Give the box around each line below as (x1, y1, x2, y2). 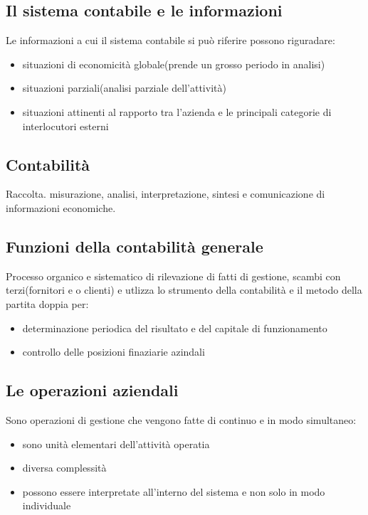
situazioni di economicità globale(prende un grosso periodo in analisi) (22, 56, 325, 71)
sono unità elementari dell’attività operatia (22, 436, 210, 451)
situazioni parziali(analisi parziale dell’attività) (22, 80, 226, 95)
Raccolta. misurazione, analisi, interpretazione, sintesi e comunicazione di (6, 186, 325, 201)
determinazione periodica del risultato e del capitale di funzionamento (22, 320, 327, 335)
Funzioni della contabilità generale (6, 235, 263, 257)
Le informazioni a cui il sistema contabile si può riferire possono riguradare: (6, 33, 335, 48)
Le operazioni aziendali (6, 379, 179, 401)
